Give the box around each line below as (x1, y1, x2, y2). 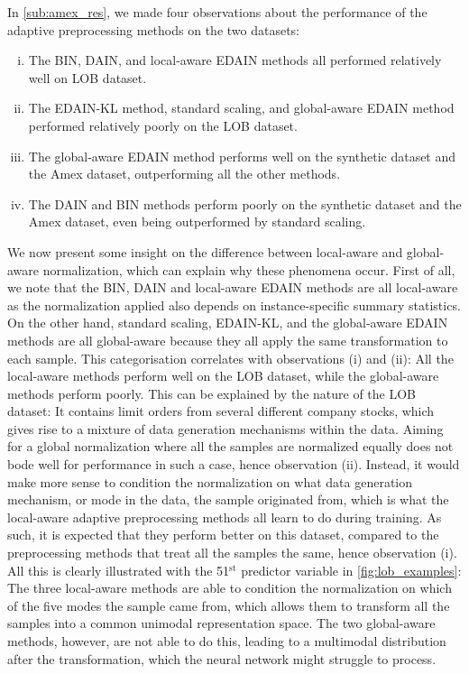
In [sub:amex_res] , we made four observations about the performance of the (7, 3, 428, 21)
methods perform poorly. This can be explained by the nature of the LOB (7, 383, 417, 402)
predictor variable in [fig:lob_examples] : (241, 560, 462, 579)
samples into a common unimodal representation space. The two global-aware (7, 614, 436, 632)
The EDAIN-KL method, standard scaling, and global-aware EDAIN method (28, 98, 455, 117)
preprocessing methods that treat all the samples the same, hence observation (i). (7, 543, 457, 562)
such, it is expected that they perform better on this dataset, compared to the (7, 525, 439, 544)
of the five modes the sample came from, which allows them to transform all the (7, 596, 450, 614)
